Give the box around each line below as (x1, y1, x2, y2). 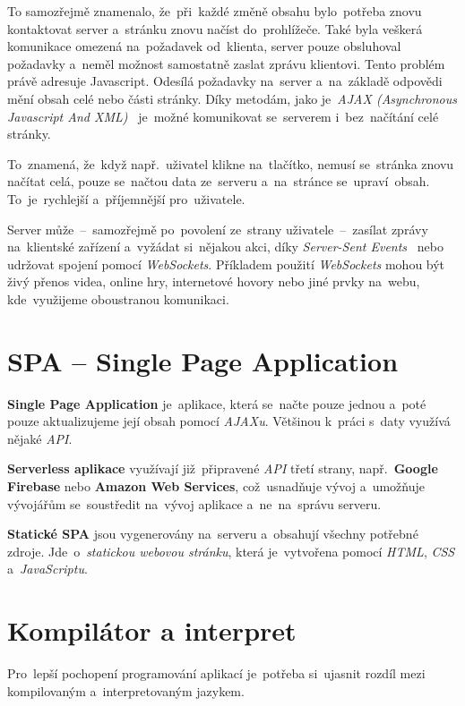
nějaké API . (7, 429, 73, 447)
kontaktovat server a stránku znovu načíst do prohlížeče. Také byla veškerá (7, 19, 423, 38)
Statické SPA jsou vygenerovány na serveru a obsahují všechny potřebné (7, 524, 418, 543)
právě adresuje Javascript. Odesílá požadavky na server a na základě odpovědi (7, 72, 443, 90)
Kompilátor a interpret (7, 612, 297, 649)
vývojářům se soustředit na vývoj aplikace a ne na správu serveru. (7, 494, 382, 513)
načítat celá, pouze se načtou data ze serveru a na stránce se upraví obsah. (7, 172, 430, 191)
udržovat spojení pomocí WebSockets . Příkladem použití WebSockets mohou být (7, 254, 445, 273)
